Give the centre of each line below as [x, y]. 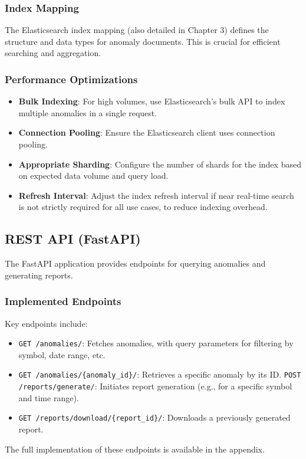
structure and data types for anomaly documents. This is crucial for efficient [143, 41]
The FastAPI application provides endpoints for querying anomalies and [135, 263]
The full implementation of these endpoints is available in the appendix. [135, 449]
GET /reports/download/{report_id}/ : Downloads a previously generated [154, 417]
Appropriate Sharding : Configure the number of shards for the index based [160, 164]
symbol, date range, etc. [62, 354]
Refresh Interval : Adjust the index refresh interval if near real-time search [156, 195]
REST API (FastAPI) [73, 239]
